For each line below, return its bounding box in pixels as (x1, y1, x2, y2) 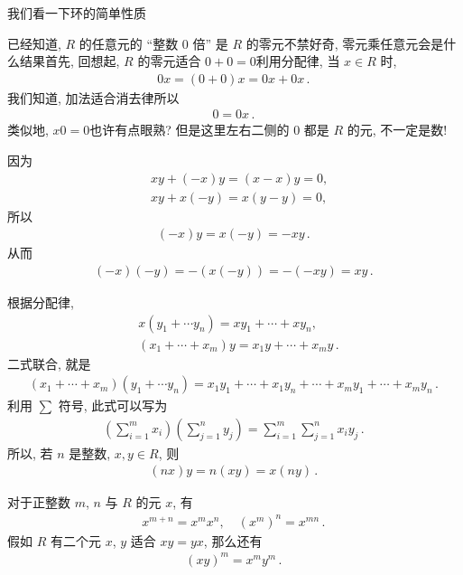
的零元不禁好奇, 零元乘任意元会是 (245, 33, 444, 52)
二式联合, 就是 (7, 353, 91, 372)
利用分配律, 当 (255, 52, 340, 71)
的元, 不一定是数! (347, 120, 448, 139)
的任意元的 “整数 (79, 33, 179, 52)
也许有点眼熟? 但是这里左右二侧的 (89, 120, 290, 139)
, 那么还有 (203, 531, 263, 550)
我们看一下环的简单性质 (7, 4, 146, 22)
